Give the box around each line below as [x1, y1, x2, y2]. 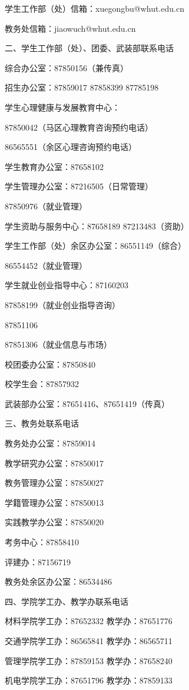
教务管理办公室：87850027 [5, 476, 104, 489]
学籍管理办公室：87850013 [5, 496, 104, 508]
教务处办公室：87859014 [5, 437, 95, 449]
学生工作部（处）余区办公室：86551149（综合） [5, 239, 186, 252]
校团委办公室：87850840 [5, 358, 95, 370]
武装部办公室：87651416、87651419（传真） [5, 397, 170, 409]
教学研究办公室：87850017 [5, 456, 104, 469]
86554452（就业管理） [5, 259, 87, 271]
